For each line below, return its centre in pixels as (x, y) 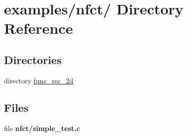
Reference (39, 28)
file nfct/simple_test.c (42, 128)
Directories (33, 59)
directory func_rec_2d (39, 80)
